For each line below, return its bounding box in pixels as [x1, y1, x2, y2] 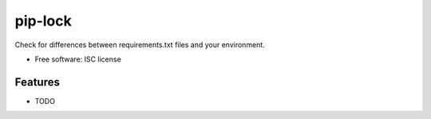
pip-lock [14, 12, 72, 30]
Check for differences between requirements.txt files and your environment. [14, 40, 265, 50]
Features [14, 75, 60, 89]
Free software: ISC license [34, 54, 121, 64]
